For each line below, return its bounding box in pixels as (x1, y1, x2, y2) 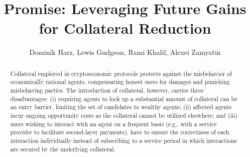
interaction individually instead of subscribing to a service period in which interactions (10, 136, 237, 144)
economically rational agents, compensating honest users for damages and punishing (10, 77, 230, 86)
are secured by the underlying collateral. (10, 144, 116, 153)
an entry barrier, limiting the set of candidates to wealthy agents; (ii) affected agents (10, 103, 232, 111)
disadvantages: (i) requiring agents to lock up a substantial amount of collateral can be (10, 94, 237, 103)
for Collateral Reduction (39, 18, 211, 38)
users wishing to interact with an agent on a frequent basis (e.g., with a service (10, 119, 217, 128)
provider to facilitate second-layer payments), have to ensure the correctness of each (10, 128, 229, 136)
